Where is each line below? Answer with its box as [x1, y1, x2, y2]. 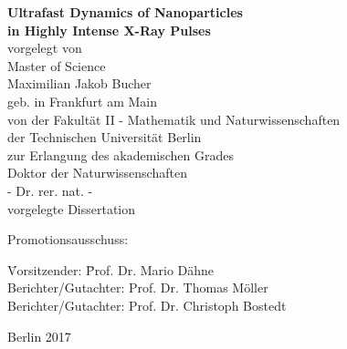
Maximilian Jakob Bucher [7, 74, 152, 93]
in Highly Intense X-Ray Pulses [7, 20, 211, 39]
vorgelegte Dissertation [7, 199, 136, 218]
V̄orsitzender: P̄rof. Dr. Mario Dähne [7, 260, 215, 279]
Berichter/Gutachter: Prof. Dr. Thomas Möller [7, 278, 268, 297]
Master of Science [7, 56, 106, 75]
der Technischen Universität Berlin [7, 128, 202, 147]
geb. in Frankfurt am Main [7, 91, 158, 110]
